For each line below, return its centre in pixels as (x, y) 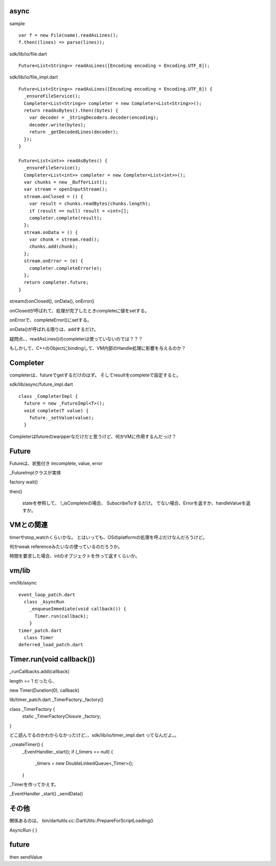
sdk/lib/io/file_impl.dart (34, 77)
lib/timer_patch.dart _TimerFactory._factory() (56, 700)
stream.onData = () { (51, 232)
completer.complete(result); (65, 218)
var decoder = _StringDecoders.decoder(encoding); (94, 118)
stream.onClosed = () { (54, 196)
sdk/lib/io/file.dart (28, 54)
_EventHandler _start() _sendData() (46, 794)
